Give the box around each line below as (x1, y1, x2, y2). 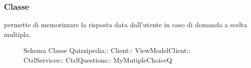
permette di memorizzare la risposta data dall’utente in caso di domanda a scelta (4, 19, 248, 30)
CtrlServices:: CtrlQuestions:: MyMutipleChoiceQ (23, 55, 172, 65)
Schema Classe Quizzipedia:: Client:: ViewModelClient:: (23, 45, 191, 55)
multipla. (4, 29, 31, 39)
